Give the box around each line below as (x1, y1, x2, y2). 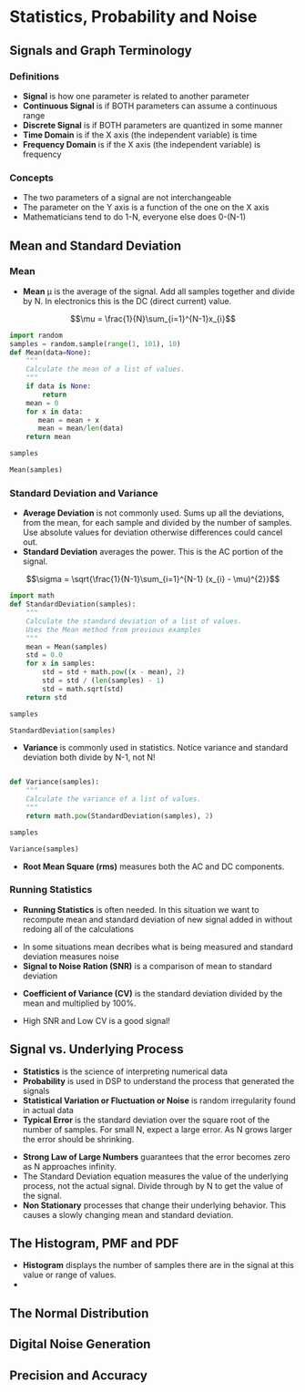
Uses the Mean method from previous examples (25, 625, 202, 634)
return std (25, 692, 67, 702)
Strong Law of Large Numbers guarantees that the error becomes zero (22, 1151, 291, 1162)
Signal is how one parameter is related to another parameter (22, 90, 250, 101)
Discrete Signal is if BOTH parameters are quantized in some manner (22, 119, 283, 130)
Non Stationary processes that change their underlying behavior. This (22, 1200, 287, 1211)
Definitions (9, 70, 60, 83)
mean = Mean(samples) (25, 642, 107, 651)
